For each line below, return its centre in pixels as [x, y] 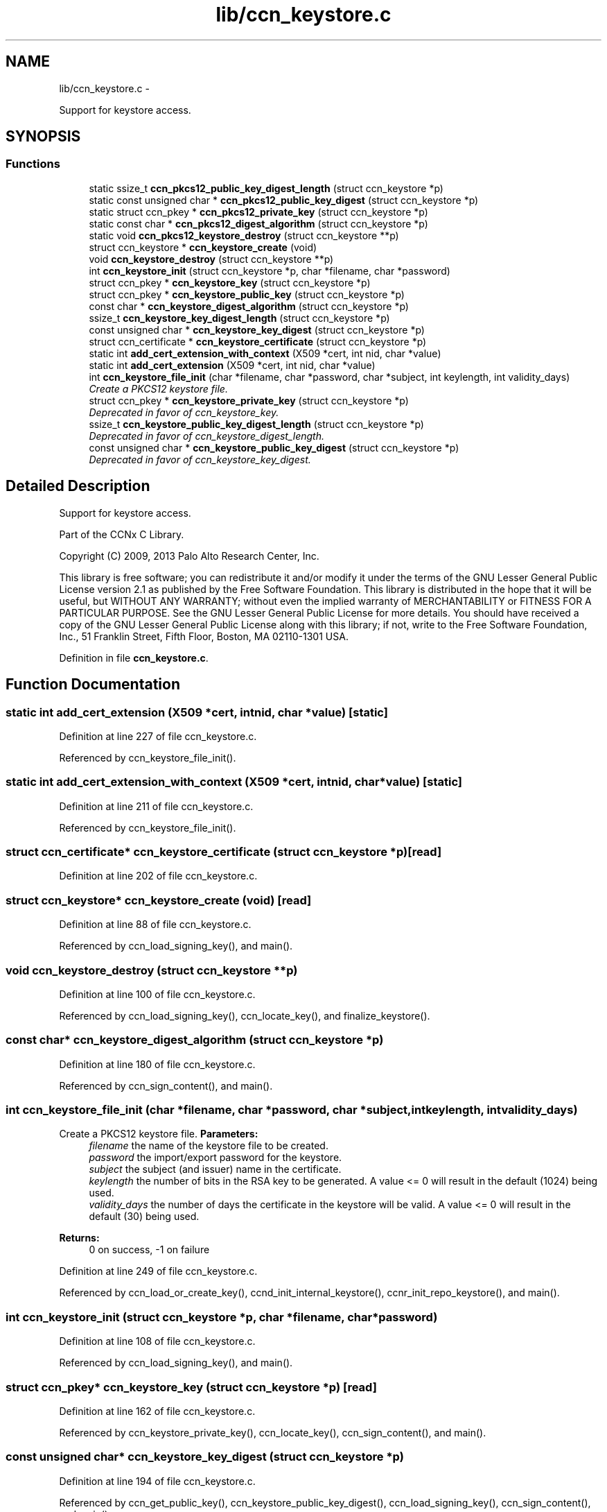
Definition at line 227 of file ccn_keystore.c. [158, 736]
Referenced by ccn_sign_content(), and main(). [166, 1085]
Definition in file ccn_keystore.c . [134, 658]
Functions [33, 164]
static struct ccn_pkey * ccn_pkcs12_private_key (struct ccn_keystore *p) [258, 212]
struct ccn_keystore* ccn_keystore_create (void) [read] [159, 900]
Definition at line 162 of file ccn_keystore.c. [157, 1411]
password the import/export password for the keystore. [215, 1158]
